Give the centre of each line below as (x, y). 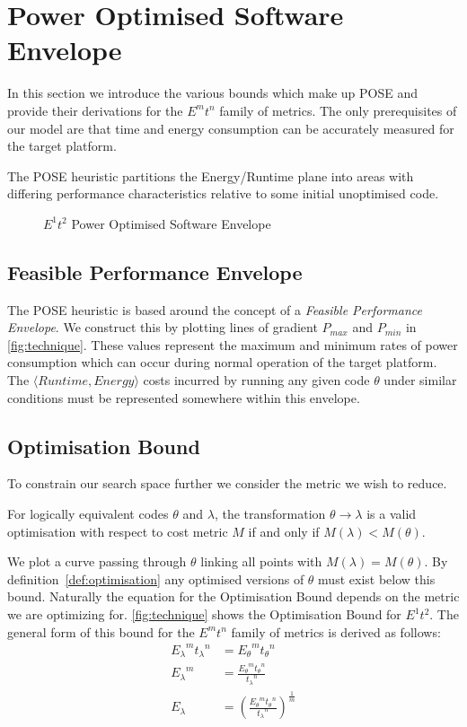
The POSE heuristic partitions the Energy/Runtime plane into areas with (211, 175)
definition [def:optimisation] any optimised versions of (156, 578)
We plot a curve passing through (97, 561)
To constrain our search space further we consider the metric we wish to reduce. (227, 483)
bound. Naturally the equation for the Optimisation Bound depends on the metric (233, 596)
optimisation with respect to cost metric (118, 531)
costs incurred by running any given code (256, 380)
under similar (420, 380)
